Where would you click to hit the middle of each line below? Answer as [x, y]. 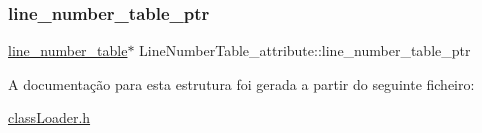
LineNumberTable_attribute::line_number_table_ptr [305, 50]
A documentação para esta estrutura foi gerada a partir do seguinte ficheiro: [241, 83]
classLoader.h [49, 117]
